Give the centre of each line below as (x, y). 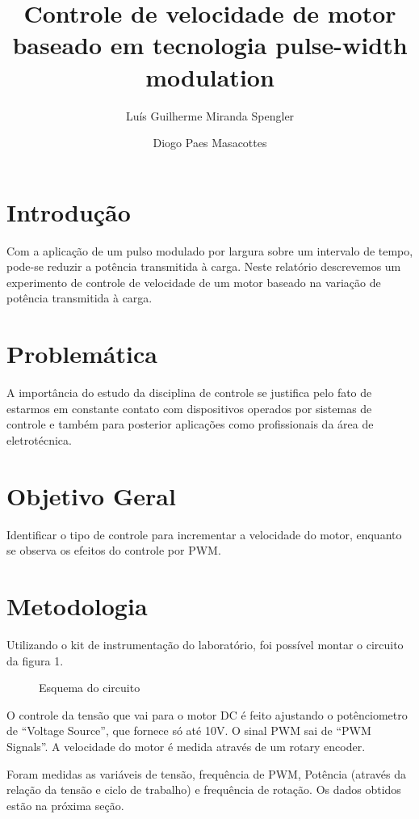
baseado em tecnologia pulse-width (210, 45)
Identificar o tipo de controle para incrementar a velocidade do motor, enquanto (204, 534)
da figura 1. (35, 660)
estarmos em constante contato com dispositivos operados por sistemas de (189, 408)
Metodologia (77, 606)
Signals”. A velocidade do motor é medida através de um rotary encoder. (186, 746)
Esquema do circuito (90, 688)
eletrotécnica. (39, 439)
